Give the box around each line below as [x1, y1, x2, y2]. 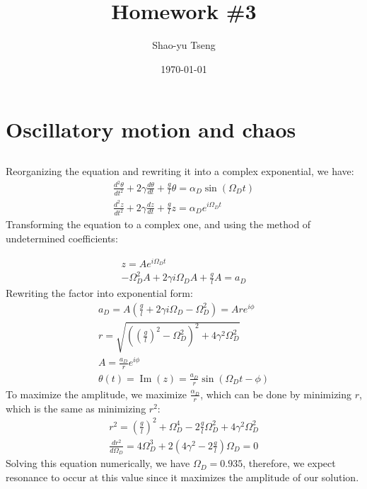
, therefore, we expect [243, 456, 336, 471]
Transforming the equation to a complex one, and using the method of [6, 217, 311, 232]
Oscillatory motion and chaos [6, 115, 296, 144]
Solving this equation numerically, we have [6, 456, 190, 471]
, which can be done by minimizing [200, 386, 352, 401]
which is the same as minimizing [6, 400, 146, 415]
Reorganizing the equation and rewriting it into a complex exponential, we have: [6, 163, 354, 178]
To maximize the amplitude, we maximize [6, 386, 187, 401]
